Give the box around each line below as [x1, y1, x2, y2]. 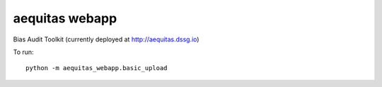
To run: [13, 48, 35, 56]
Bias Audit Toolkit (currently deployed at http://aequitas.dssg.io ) [13, 35, 199, 43]
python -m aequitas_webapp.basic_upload [25, 64, 168, 72]
